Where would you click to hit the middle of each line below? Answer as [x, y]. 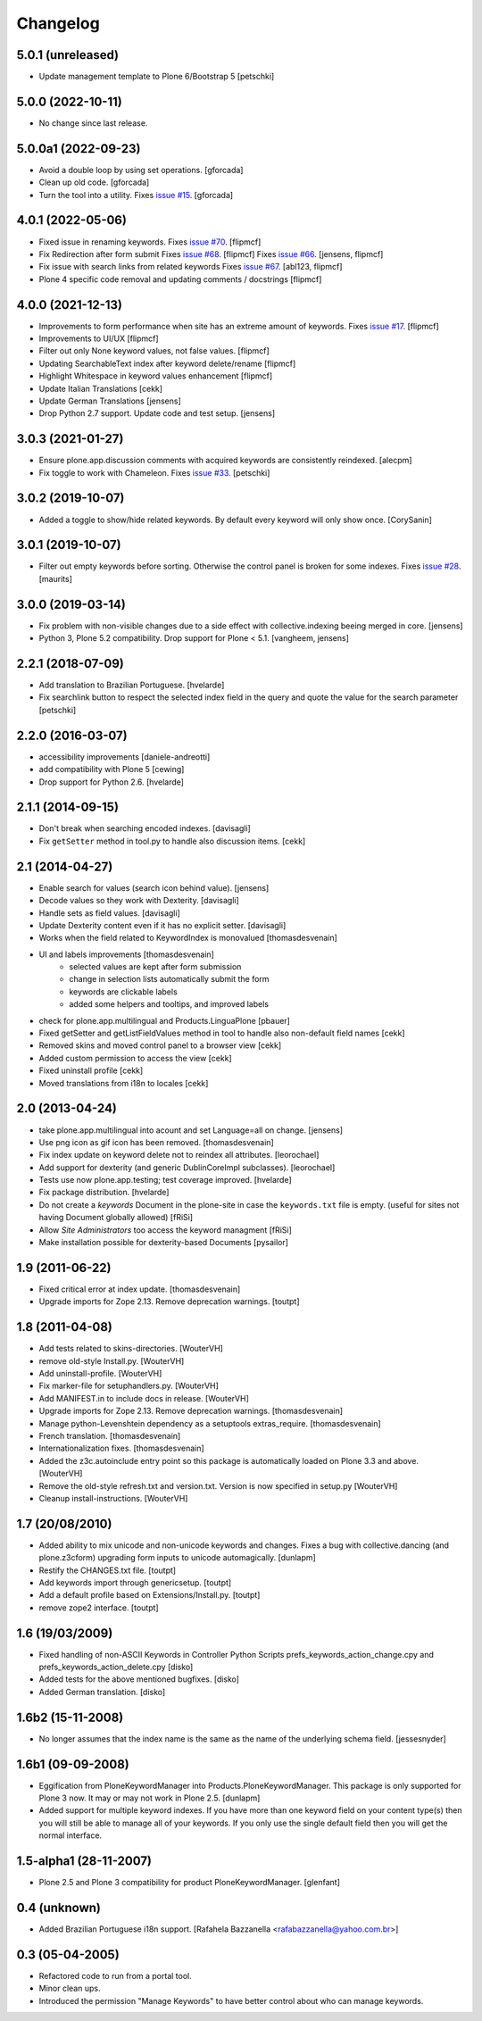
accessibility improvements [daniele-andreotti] [125, 757]
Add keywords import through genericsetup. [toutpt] [135, 1583]
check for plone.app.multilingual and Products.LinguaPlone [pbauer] [164, 1020]
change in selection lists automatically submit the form [169, 979]
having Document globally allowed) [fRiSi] [116, 1218]
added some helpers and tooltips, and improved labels [169, 1004]
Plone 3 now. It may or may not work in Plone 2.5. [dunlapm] [150, 1798]
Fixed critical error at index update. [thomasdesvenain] [140, 1289]
